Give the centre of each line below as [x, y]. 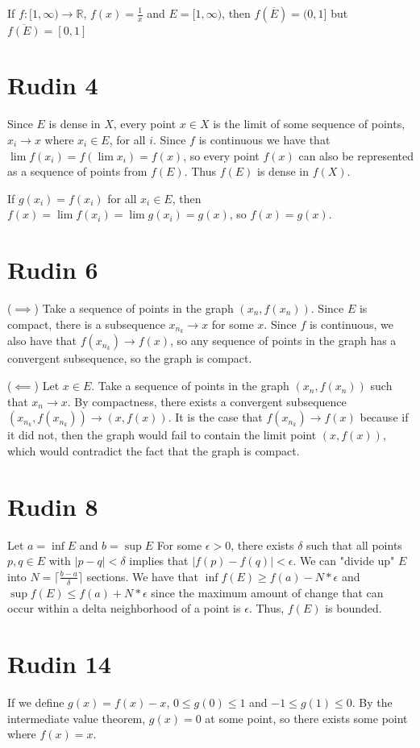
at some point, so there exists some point [306, 718]
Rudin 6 [53, 270]
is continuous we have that [264, 139]
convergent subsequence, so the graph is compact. [130, 358]
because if [384, 417]
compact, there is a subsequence [86, 324]
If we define [36, 702]
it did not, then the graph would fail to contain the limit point [162, 435]
